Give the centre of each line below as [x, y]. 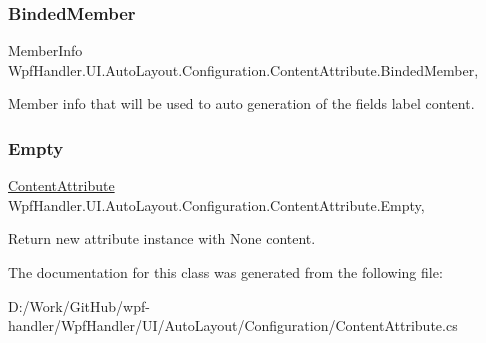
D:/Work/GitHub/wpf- [79, 305]
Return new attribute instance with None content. [162, 238]
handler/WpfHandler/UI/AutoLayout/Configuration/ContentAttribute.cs [233, 325]
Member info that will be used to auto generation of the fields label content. [241, 103]
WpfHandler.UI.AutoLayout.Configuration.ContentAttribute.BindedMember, [243, 69]
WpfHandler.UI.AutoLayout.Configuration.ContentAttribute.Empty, [216, 204]
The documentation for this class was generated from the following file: [225, 272]
